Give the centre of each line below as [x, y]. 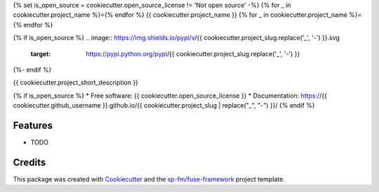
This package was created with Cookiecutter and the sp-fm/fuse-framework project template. [149, 179]
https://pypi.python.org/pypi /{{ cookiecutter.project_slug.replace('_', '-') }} [193, 53]
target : [41, 53]
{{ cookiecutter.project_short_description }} [75, 83]
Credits [29, 162]
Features [33, 126]
